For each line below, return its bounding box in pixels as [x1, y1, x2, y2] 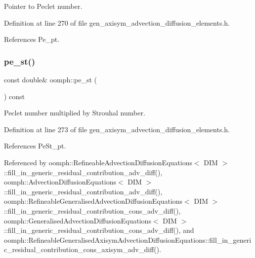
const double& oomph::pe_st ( [4, 74, 97, 84]
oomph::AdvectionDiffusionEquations [4, 177, 116, 187]
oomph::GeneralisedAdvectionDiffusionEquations [4, 215, 151, 225]
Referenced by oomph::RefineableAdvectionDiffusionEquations [4, 157, 192, 167]
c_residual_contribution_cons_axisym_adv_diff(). [4, 244, 162, 255]
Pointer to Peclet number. [4, 1, 83, 11]
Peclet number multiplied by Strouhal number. [4, 108, 145, 118]
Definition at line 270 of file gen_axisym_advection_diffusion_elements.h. [4, 17, 230, 28]
